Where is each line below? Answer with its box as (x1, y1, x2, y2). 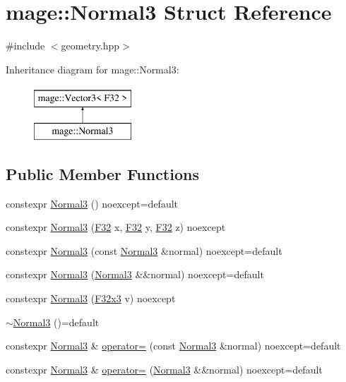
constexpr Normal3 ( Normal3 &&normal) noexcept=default (6, 267, 264, 282)
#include (6, 38, 45, 53)
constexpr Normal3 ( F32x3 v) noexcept (6, 291, 176, 306)
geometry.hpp (61, 38, 120, 53)
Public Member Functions (6, 162, 199, 184)
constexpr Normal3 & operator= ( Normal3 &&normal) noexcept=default (6, 362, 323, 376)
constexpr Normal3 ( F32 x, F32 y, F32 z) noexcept (6, 220, 226, 234)
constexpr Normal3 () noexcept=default (6, 196, 179, 210)
